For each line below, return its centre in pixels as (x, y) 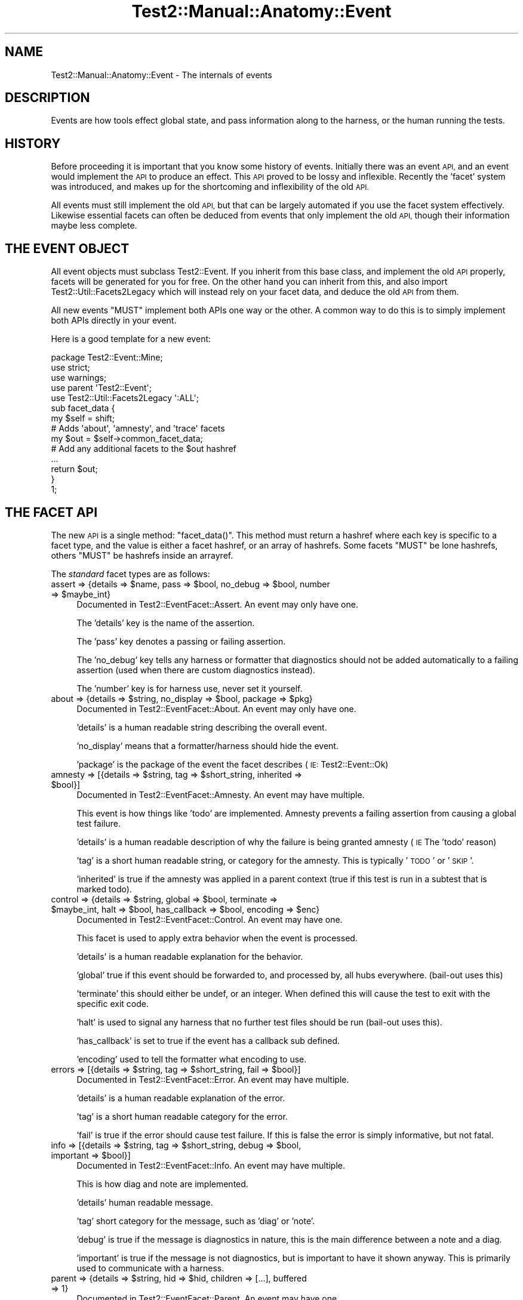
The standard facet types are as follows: (130, 574)
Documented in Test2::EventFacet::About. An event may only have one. (216, 708)
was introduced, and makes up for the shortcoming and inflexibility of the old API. (210, 187)
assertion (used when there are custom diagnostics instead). (196, 670)
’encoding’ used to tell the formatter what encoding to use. (192, 1059)
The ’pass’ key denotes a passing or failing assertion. (181, 641)
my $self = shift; (83, 418)
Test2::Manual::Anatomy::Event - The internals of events (161, 75)
